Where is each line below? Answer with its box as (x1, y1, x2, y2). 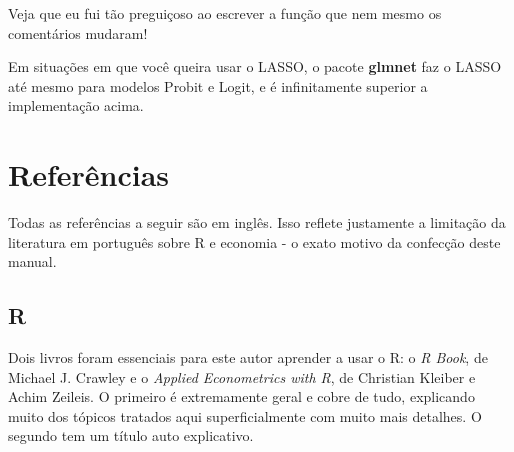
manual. (8, 251, 57, 272)
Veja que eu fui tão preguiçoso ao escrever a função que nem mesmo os (8, 3, 442, 23)
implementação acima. (8, 95, 144, 116)
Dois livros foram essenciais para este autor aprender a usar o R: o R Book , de (8, 347, 488, 368)
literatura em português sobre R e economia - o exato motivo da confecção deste (8, 231, 501, 252)
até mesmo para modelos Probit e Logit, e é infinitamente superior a (8, 75, 428, 96)
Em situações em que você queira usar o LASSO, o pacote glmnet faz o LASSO (8, 56, 502, 77)
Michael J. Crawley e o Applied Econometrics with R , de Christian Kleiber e (8, 366, 476, 387)
